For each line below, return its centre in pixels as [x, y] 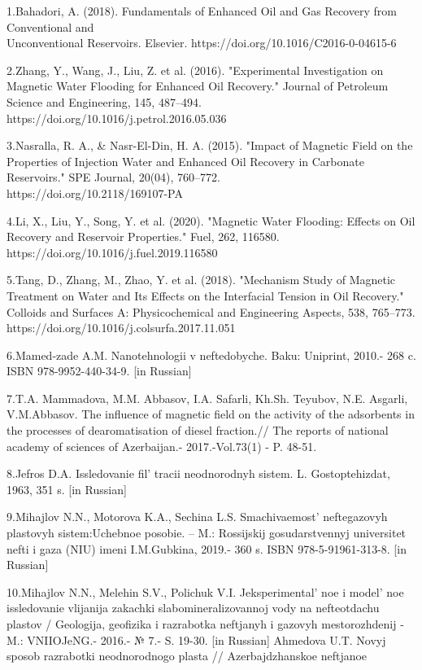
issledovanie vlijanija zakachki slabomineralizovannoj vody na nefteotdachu [193, 608]
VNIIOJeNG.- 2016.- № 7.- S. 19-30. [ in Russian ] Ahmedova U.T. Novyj [207, 639]
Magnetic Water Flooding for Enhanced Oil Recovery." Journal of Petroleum [198, 86]
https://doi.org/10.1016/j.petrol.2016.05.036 [117, 118]
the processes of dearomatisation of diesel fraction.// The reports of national [198, 430]
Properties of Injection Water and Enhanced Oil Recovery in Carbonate [185, 161]
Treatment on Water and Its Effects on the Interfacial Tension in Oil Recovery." [205, 295]
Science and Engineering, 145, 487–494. [104, 101]
